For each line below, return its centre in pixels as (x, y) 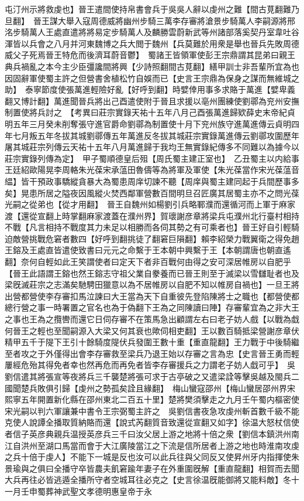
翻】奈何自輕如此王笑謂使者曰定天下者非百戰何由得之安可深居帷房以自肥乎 (148, 262)
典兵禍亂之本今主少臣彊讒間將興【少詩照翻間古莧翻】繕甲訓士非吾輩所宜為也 (152, 66)
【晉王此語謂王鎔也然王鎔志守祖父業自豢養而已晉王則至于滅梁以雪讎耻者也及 (152, 273)
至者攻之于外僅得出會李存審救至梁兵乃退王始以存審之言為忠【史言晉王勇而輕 (152, 353)
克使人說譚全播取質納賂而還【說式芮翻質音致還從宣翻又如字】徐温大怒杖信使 (152, 422)
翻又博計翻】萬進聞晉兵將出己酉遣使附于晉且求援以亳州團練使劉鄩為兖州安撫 (152, 100)
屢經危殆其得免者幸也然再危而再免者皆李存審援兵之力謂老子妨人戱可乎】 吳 (150, 365)
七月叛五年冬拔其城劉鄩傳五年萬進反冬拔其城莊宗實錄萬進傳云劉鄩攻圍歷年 (156, 135)
